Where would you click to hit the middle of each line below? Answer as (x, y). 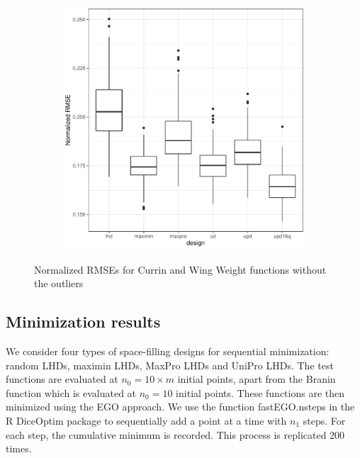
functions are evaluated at (62, 379)
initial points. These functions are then (260, 392)
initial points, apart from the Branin (257, 379)
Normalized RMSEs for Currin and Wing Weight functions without (180, 269)
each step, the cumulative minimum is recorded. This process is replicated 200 (175, 434)
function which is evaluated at (71, 392)
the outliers (59, 283)
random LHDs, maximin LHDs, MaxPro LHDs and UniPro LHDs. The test (170, 365)
